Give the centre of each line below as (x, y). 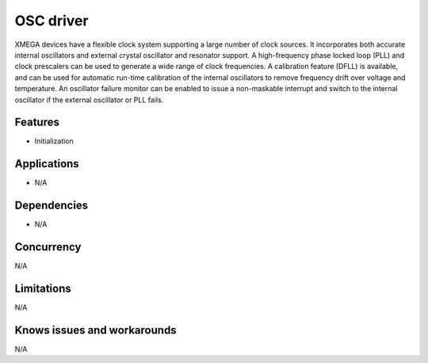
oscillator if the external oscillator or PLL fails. (89, 100)
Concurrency (48, 247)
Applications (47, 164)
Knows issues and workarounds (96, 330)
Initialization (54, 141)
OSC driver (52, 21)
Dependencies (52, 206)
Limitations (43, 288)
